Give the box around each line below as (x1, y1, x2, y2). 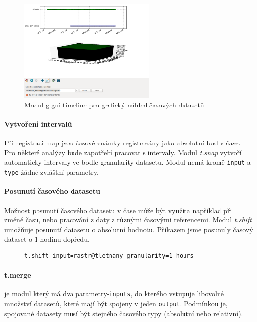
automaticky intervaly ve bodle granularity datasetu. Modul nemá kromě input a (4, 157, 251, 167)
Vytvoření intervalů (4, 119, 72, 129)
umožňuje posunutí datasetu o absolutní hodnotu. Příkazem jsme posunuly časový (4, 224, 253, 234)
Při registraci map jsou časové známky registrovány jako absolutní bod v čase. (4, 138, 241, 148)
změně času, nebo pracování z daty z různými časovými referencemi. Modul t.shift (4, 215, 252, 225)
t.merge (4, 270, 31, 280)
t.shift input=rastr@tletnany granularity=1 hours (24, 252, 194, 259)
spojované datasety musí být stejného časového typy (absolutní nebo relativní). (4, 308, 243, 318)
